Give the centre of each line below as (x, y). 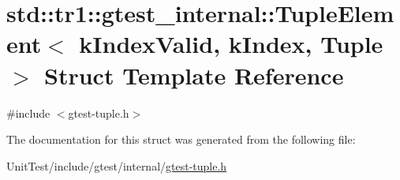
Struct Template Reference (194, 75)
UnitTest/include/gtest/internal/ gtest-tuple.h (117, 165)
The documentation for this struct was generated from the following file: (181, 139)
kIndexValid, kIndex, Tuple (231, 44)
